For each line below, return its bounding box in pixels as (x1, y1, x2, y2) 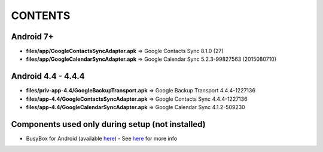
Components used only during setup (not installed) (11, 119, 206, 129)
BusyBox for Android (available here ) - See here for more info (26, 135, 178, 142)
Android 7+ (11, 32, 54, 42)
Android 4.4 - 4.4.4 (11, 72, 85, 82)
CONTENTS (11, 9, 71, 22)
